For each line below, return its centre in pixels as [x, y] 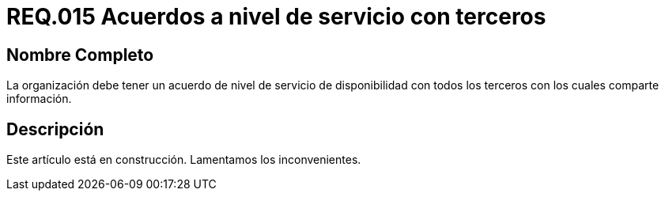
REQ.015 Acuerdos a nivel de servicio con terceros [276, 17]
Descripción [55, 129]
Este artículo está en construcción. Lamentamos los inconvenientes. [184, 160]
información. [39, 99]
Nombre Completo [80, 55]
